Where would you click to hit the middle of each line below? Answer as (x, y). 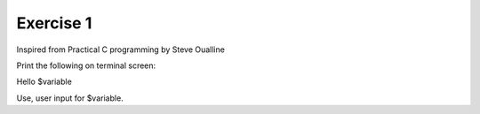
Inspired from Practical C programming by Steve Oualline (121, 49)
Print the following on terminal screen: (86, 65)
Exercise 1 (54, 23)
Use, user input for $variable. (70, 98)
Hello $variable (44, 82)
